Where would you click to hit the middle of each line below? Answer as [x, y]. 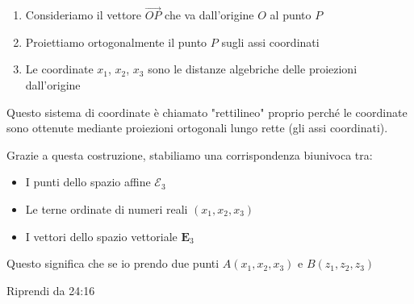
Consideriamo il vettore [84, 15]
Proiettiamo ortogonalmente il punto [116, 42]
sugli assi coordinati [270, 42]
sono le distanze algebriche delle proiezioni [253, 69]
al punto [291, 15]
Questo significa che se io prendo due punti [113, 263]
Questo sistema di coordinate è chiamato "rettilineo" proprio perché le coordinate [207, 112]
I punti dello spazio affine [88, 182]
